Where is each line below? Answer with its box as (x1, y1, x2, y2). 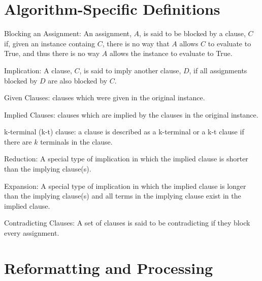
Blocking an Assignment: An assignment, (4, 28, 132, 39)
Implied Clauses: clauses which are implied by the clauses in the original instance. (4, 109, 258, 120)
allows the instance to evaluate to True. (109, 48, 233, 59)
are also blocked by (48, 75, 108, 86)
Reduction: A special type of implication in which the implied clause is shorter (4, 153, 248, 164)
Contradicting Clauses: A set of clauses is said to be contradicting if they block (4, 217, 250, 228)
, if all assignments (189, 65, 247, 75)
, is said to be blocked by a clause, (139, 28, 246, 39)
